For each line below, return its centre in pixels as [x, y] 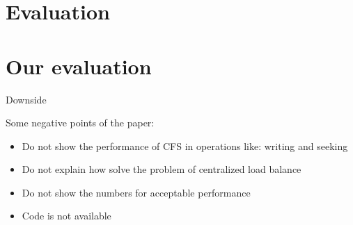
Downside [26, 99]
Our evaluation [79, 66]
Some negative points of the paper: [80, 123]
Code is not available [66, 216]
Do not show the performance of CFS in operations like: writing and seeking [185, 145]
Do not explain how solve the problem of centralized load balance [162, 169]
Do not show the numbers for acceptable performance [136, 192]
